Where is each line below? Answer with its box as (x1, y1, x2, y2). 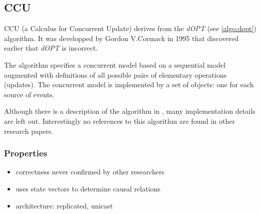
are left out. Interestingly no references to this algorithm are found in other (4, 115, 235, 126)
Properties (4, 147, 47, 159)
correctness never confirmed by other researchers (16, 166, 165, 177)
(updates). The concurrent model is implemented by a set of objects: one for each (4, 79, 254, 90)
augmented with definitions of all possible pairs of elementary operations (4, 69, 227, 80)
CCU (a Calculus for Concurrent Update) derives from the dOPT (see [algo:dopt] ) (4, 23, 256, 34)
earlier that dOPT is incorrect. (4, 43, 98, 53)
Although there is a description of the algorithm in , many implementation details (4, 106, 255, 116)
